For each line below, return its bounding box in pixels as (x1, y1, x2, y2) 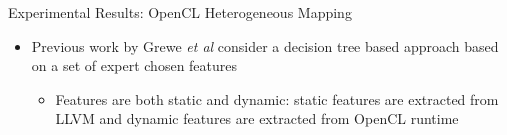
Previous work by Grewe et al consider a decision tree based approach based (31, 35, 499, 56)
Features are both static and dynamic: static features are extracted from (55, 88, 499, 109)
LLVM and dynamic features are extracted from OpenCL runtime (55, 108, 459, 129)
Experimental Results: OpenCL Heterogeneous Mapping (8, 2, 352, 22)
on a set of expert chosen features (31, 55, 238, 76)
